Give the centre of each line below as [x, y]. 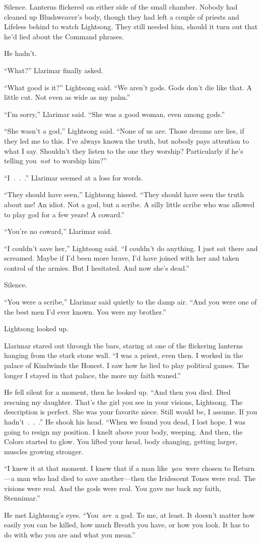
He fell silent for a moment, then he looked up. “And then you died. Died [117, 392]
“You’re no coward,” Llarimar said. [58, 231]
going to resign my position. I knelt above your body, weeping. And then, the [123, 431]
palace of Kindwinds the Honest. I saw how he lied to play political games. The [127, 365]
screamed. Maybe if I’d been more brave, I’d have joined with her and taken [122, 258]
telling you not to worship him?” [55, 161]
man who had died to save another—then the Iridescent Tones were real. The [136, 478]
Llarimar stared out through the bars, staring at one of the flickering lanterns [124, 345]
